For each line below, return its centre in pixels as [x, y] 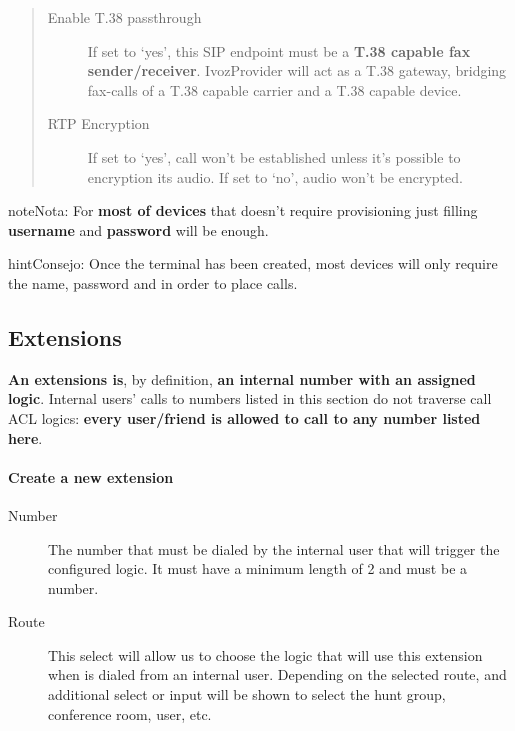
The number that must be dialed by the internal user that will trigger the [274, 548]
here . [25, 437]
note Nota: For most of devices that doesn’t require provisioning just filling [243, 210]
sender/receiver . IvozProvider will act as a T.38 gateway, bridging [297, 70]
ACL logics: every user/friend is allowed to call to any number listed [244, 417]
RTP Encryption [98, 123]
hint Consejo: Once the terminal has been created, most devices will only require [253, 263]
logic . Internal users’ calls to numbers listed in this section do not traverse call [250, 398]
